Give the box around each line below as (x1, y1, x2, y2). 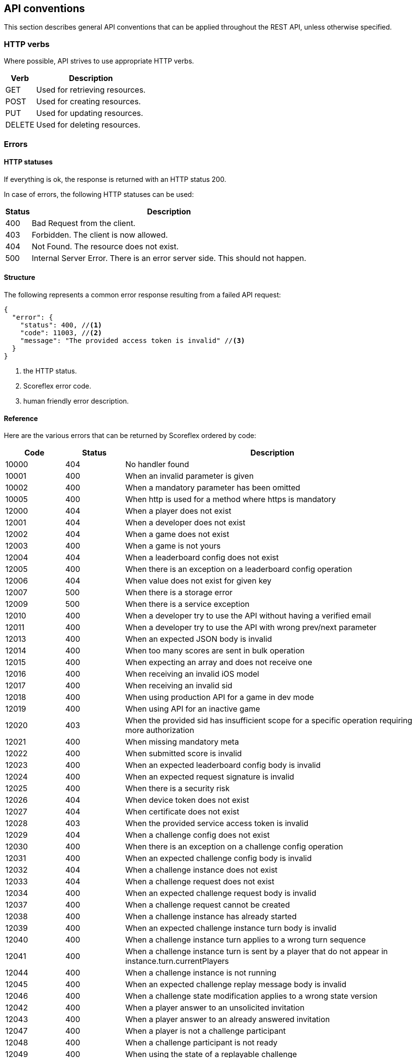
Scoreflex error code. (23, 381, 92, 390)
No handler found (125, 459, 189, 470)
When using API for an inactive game (125, 704, 260, 714)
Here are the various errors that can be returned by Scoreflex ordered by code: (4, 431, 256, 440)
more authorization (125, 725, 194, 735)
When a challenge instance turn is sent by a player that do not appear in (125, 946, 388, 957)
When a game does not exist (125, 529, 229, 539)
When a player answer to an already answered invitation (125, 1014, 330, 1025)
